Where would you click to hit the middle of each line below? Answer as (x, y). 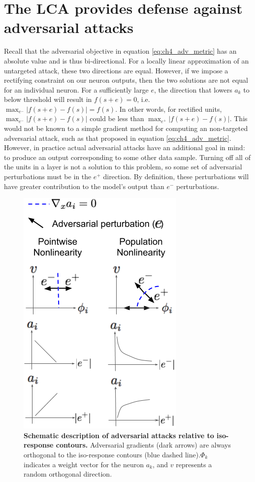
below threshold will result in (48, 99)
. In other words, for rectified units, (169, 109)
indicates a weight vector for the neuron (84, 464)
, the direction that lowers (193, 89)
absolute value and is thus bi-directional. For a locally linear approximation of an (127, 60)
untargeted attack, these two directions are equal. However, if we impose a (116, 70)
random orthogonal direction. (68, 474)
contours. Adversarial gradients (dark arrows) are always (143, 445)
